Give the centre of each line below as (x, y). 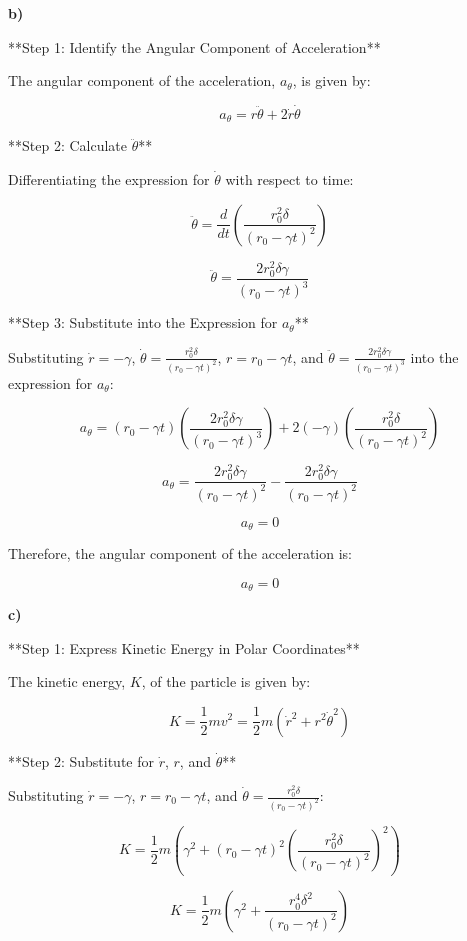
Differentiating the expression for (109, 179)
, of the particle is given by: (226, 681)
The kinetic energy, (67, 681)
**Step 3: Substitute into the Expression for (143, 322)
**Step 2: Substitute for (81, 760)
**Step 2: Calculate (67, 145)
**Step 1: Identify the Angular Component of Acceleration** (194, 46)
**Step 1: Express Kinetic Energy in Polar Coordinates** (184, 647)
